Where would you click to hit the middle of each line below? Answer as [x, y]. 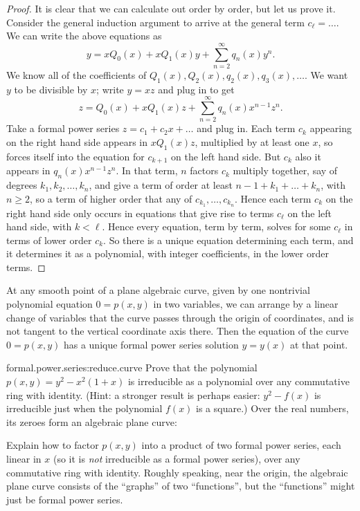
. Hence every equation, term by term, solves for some [216, 226]
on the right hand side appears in [77, 142]
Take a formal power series [63, 128]
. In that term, [147, 170]
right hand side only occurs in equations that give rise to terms [140, 213]
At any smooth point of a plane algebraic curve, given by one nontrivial [158, 290]
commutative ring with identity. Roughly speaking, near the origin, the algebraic [177, 472]
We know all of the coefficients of [76, 74]
